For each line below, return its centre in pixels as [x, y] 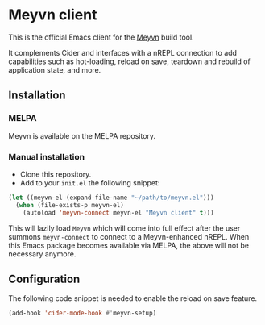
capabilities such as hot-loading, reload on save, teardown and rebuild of [130, 61]
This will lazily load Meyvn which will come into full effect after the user [124, 228]
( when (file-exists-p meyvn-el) [70, 205]
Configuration [44, 279]
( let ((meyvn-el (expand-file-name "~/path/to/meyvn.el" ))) [112, 198]
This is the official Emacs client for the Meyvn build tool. [101, 37]
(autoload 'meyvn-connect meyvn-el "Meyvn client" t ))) [119, 212]
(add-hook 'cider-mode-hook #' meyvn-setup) [83, 313]
